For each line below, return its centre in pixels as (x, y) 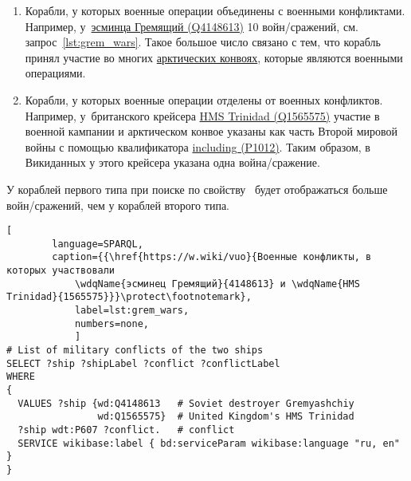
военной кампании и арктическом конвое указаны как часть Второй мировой (211, 131)
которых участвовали (61, 271)
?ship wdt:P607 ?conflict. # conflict (126, 430)
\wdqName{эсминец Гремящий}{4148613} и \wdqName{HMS (217, 284)
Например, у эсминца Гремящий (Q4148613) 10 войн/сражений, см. (192, 26)
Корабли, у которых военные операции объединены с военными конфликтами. (215, 10)
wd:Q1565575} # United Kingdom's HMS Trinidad (226, 417)
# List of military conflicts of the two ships (135, 351)
